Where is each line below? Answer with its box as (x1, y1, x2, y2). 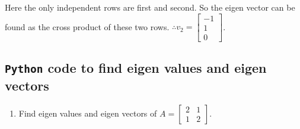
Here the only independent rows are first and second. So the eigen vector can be (5, 1, 295, 13)
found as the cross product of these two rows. (5, 20, 170, 33)
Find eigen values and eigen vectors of (18, 107, 157, 119)
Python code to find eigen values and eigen (5, 59, 267, 77)
